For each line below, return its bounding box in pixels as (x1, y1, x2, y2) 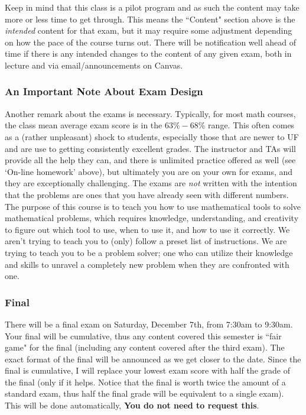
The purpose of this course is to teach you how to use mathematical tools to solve (5, 200, 301, 212)
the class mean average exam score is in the (5, 119, 162, 131)
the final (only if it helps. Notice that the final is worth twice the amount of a (5, 375, 286, 388)
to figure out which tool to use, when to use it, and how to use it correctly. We (5, 223, 290, 235)
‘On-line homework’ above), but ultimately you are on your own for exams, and (5, 165, 293, 177)
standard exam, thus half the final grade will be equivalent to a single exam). (5, 387, 284, 400)
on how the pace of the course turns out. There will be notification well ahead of (5, 35, 296, 48)
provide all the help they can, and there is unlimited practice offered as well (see (5, 154, 296, 166)
